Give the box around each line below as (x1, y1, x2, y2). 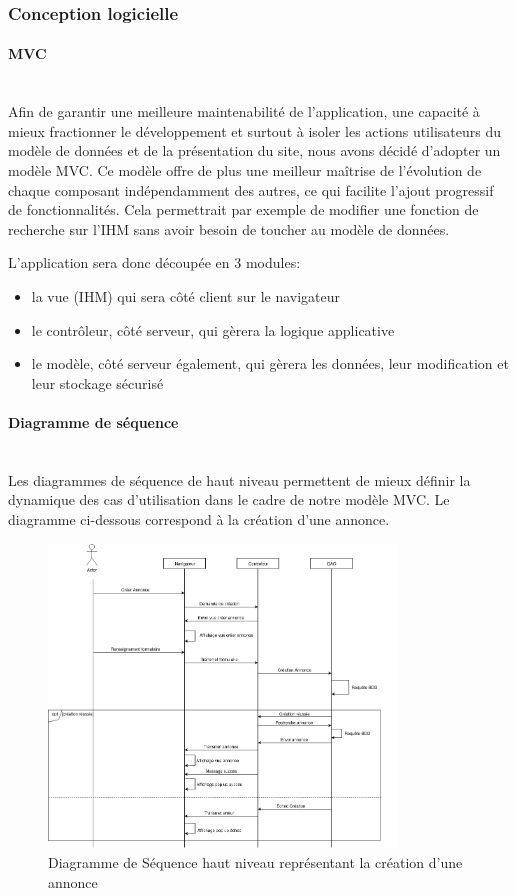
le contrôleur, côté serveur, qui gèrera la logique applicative (31, 319, 395, 340)
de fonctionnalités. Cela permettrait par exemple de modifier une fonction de (8, 199, 479, 220)
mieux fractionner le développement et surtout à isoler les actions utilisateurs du (8, 120, 501, 141)
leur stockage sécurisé (31, 372, 164, 393)
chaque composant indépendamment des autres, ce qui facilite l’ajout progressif (8, 179, 494, 200)
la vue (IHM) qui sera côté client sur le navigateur (31, 285, 341, 306)
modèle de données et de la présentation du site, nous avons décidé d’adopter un (8, 140, 501, 161)
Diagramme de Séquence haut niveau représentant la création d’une (48, 852, 463, 873)
